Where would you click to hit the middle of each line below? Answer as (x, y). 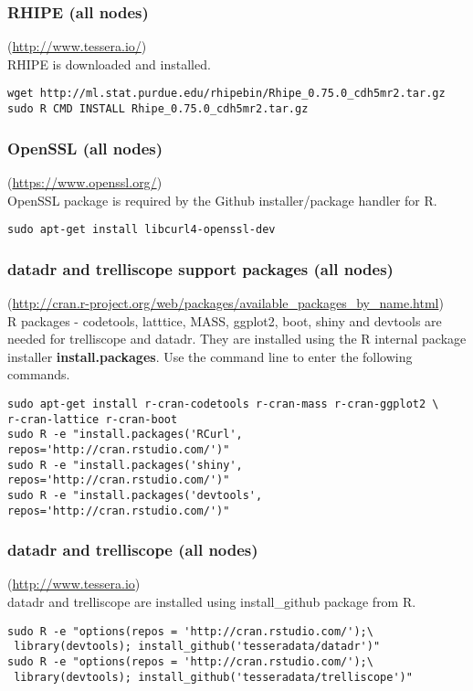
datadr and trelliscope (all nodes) (133, 550)
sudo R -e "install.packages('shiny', (125, 465)
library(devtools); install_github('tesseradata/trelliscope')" (213, 677)
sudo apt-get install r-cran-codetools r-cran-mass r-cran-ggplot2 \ (223, 404)
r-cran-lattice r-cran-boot (93, 419)
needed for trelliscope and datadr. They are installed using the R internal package (237, 339)
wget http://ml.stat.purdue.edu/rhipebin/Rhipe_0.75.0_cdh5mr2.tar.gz (226, 94)
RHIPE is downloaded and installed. (109, 64)
